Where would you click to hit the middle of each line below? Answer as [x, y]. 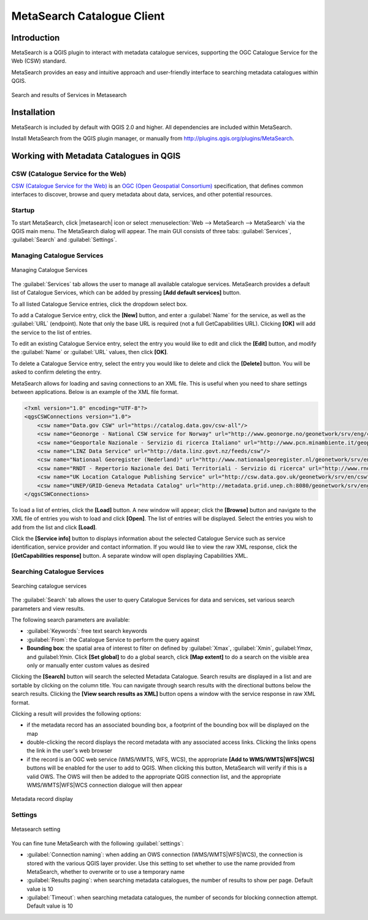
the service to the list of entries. [52, 332]
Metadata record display [42, 799]
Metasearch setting [36, 829]
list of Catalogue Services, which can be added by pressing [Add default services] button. [126, 293]
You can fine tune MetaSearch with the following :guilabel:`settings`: [98, 843]
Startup [23, 211]
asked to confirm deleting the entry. [56, 372]
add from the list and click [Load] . [54, 527]
